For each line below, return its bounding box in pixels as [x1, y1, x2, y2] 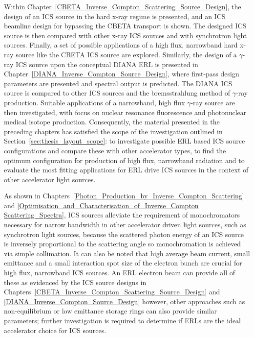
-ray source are [190, 97, 235, 107]
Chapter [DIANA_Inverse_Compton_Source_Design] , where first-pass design [4, 69, 239, 79]
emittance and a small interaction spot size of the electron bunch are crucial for [4, 258, 242, 268]
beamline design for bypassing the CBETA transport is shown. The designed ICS [4, 21, 247, 31]
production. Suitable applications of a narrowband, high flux [4, 97, 185, 107]
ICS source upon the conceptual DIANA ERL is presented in [16, 59, 198, 69]
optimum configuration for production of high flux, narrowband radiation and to [4, 155, 245, 165]
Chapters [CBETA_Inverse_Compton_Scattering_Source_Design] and [4, 287, 220, 297]
